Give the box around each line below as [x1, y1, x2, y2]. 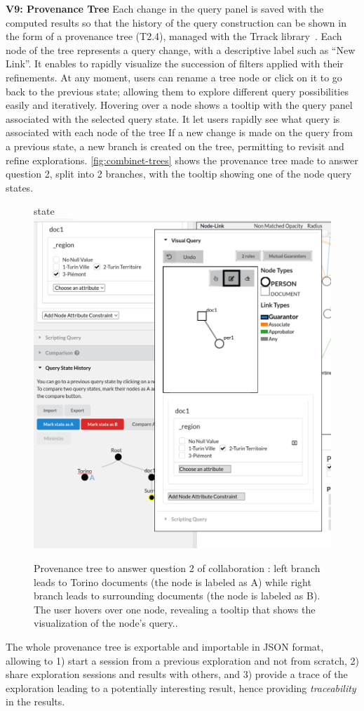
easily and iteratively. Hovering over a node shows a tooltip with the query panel [6, 98, 353, 112]
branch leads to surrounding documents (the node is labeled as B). [34, 588, 321, 603]
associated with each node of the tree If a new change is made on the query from [6, 125, 353, 140]
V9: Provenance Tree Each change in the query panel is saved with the [6, 1, 324, 15]
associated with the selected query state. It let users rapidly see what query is [6, 111, 340, 126]
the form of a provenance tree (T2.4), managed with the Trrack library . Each [6, 29, 342, 44]
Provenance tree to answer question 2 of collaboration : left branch [34, 560, 321, 575]
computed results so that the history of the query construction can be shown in [6, 15, 346, 29]
